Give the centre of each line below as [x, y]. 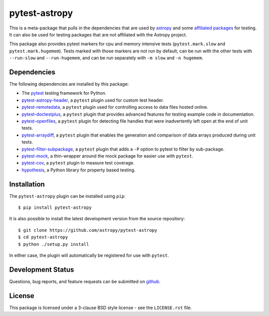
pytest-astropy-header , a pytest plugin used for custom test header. [93, 100]
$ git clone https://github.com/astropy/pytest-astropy [88, 230]
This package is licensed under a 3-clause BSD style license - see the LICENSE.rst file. [100, 308]
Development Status [42, 269]
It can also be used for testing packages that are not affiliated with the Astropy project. [98, 34]
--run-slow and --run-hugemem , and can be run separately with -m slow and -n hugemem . [106, 58]
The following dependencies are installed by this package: [69, 84]
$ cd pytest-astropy [43, 237]
